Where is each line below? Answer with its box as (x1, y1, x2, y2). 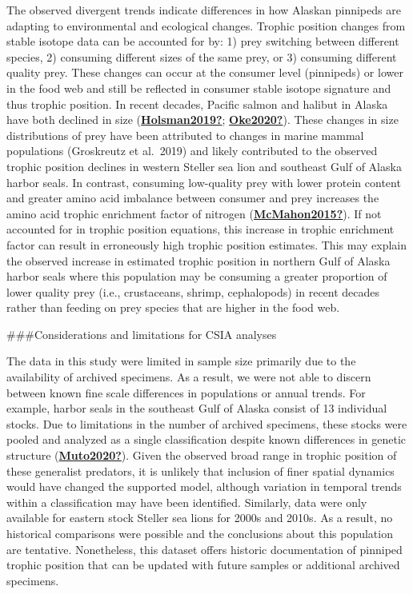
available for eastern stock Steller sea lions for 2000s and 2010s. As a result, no (6, 509, 393, 526)
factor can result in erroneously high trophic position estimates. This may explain (6, 236, 407, 253)
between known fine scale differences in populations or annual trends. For (6, 384, 366, 401)
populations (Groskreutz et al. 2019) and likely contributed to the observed (6, 142, 378, 159)
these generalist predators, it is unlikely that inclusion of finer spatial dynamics (6, 462, 395, 479)
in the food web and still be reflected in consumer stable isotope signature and (6, 79, 391, 96)
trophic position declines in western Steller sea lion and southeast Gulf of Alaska (6, 157, 402, 174)
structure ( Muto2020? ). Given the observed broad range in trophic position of (6, 447, 397, 464)
